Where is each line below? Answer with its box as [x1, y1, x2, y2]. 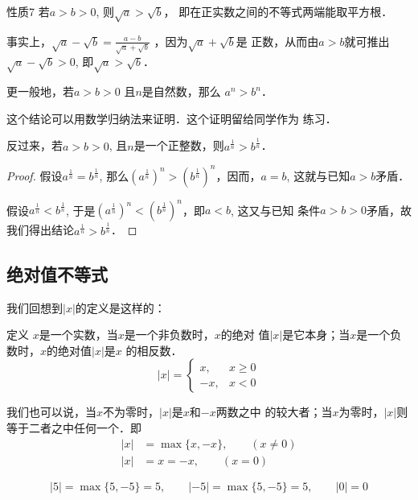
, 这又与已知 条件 [231, 201, 321, 218]
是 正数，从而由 [236, 32, 319, 49]
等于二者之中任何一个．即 [6, 419, 141, 436]
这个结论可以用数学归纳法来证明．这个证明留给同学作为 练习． [6, 110, 337, 126]
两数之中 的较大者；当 [215, 403, 333, 420]
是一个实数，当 [39, 326, 118, 343]
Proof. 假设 [6, 167, 63, 184]
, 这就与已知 [286, 167, 350, 184]
